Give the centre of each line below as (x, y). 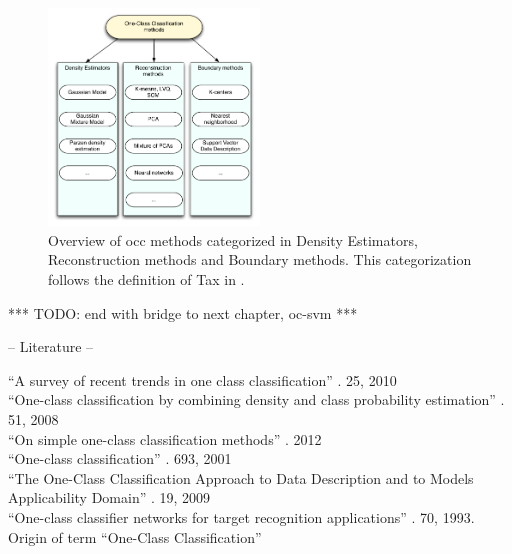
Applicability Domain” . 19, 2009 (109, 497)
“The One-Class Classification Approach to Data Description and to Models (241, 477)
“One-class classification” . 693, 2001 (120, 458)
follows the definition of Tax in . (146, 279)
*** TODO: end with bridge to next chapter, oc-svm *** (183, 312)
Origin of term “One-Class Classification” (135, 536)
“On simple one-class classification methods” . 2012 (165, 438)
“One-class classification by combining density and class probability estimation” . (256, 399)
